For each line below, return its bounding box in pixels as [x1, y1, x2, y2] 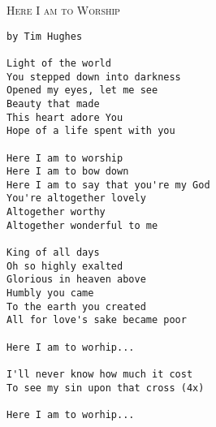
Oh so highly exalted [6, 260, 123, 272]
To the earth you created [6, 300, 146, 313]
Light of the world [6, 57, 111, 69]
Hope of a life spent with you [6, 125, 175, 137]
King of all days [6, 247, 100, 259]
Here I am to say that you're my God [6, 179, 210, 191]
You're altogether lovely [6, 192, 146, 205]
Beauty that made [6, 97, 100, 110]
